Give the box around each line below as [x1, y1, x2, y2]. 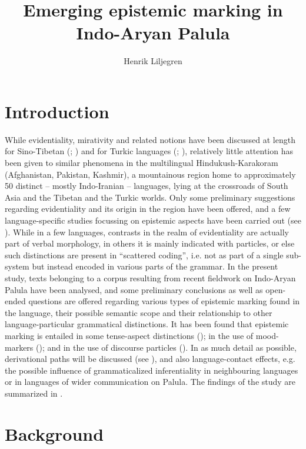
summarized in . [5, 387, 63, 399]
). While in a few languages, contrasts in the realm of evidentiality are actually [5, 225, 289, 238]
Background [5, 421, 104, 445]
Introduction [5, 99, 109, 123]
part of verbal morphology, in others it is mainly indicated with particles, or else [5, 237, 295, 250]
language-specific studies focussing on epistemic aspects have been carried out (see [5, 214, 301, 226]
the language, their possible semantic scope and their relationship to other [5, 306, 272, 318]
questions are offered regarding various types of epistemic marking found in [28, 295, 300, 307]
